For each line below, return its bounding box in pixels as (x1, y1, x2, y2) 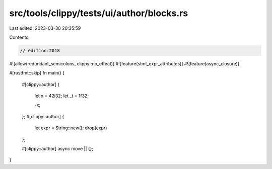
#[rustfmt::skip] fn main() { (9, 70, 65, 76)
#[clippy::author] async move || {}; (22, 146, 93, 152)
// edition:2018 (20, 48, 60, 53)
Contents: (9, 34, 30, 40)
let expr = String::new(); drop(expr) (34, 125, 107, 131)
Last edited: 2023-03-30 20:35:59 (9, 25, 81, 31)
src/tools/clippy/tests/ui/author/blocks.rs (9, 8, 188, 19)
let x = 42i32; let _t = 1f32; (34, 93, 89, 99)
